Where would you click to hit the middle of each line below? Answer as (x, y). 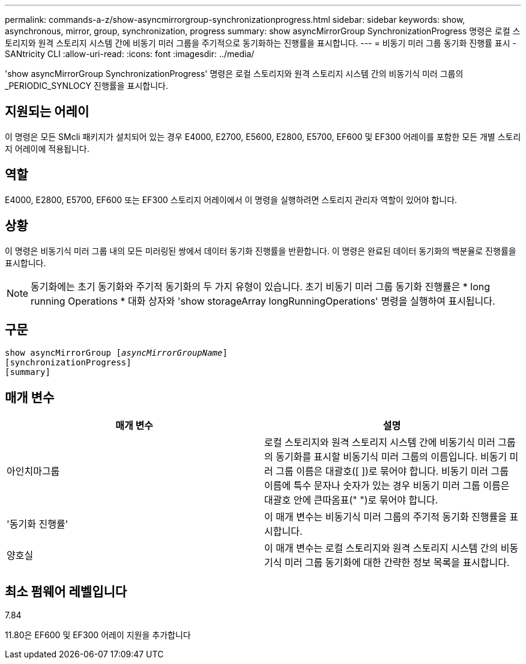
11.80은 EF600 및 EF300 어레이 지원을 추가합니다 (98, 635)
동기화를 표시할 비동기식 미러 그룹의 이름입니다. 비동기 (391, 457)
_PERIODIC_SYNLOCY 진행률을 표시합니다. (86, 86)
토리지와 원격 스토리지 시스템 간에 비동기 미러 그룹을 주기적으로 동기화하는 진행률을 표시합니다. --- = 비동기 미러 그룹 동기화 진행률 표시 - (261, 43)
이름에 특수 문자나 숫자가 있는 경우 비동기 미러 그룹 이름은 (387, 486)
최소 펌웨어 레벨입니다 (66, 591)
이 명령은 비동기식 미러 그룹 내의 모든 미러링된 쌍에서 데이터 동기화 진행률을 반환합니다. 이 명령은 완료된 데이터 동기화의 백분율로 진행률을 (261, 251)
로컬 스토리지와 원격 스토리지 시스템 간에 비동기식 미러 (380, 443)
